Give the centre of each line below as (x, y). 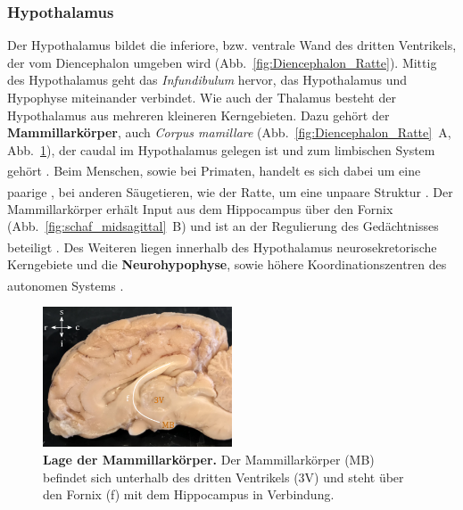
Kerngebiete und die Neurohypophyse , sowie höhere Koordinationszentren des (227, 264)
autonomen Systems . (66, 285)
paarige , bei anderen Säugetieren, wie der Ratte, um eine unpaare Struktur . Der (230, 191)
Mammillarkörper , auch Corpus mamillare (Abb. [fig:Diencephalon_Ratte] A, (229, 132)
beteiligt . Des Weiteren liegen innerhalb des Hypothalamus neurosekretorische (222, 247)
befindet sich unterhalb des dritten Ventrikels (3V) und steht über (223, 477)
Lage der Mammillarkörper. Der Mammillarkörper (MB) (209, 460)
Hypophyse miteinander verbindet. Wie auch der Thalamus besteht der (202, 97)
